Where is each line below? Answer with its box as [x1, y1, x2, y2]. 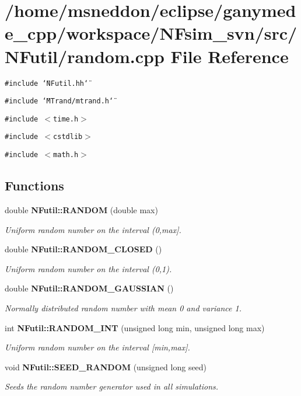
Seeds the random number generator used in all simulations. [5, 380, 219, 392]
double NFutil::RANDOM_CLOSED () [5, 243, 162, 255]
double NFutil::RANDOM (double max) [5, 203, 158, 216]
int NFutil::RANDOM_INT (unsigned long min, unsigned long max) [5, 321, 265, 334]
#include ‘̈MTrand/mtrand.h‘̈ [5, 97, 114, 106]
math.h [53, 151, 79, 159]
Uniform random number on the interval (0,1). [5, 262, 172, 275]
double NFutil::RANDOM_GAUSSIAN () [5, 282, 174, 294]
